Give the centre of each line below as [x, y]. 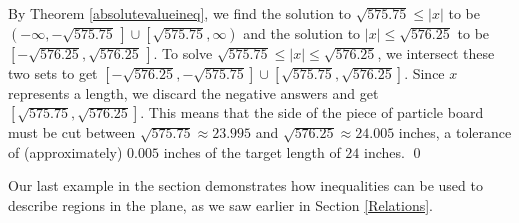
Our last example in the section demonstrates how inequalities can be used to [245, 185]
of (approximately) [65, 151]
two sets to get [53, 72]
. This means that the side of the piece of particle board [312, 112]
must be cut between [72, 132]
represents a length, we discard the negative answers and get [193, 92]
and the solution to [302, 32]
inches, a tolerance [455, 132]
